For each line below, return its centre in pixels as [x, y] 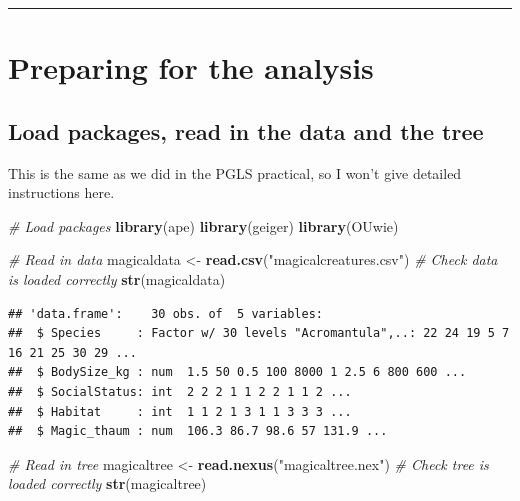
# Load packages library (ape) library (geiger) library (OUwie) [203, 225]
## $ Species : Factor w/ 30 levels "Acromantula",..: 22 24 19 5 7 [259, 333]
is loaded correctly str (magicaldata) [117, 278]
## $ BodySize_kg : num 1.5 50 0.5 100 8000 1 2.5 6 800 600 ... [237, 372]
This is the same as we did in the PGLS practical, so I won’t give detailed [235, 172]
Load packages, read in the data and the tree [246, 130]
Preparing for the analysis [191, 67]
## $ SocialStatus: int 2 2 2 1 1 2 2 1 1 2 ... [180, 391]
